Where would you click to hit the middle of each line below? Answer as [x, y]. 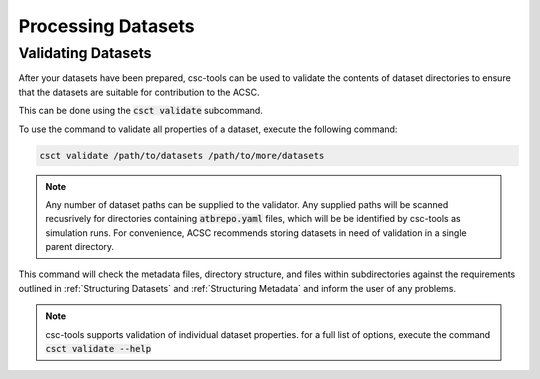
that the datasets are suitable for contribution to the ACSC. [139, 92]
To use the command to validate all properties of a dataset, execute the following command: [208, 129]
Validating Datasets [85, 53]
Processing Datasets [106, 26]
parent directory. [80, 247]
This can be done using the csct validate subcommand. [141, 111]
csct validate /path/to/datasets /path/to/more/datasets [182, 155]
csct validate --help [98, 349]
